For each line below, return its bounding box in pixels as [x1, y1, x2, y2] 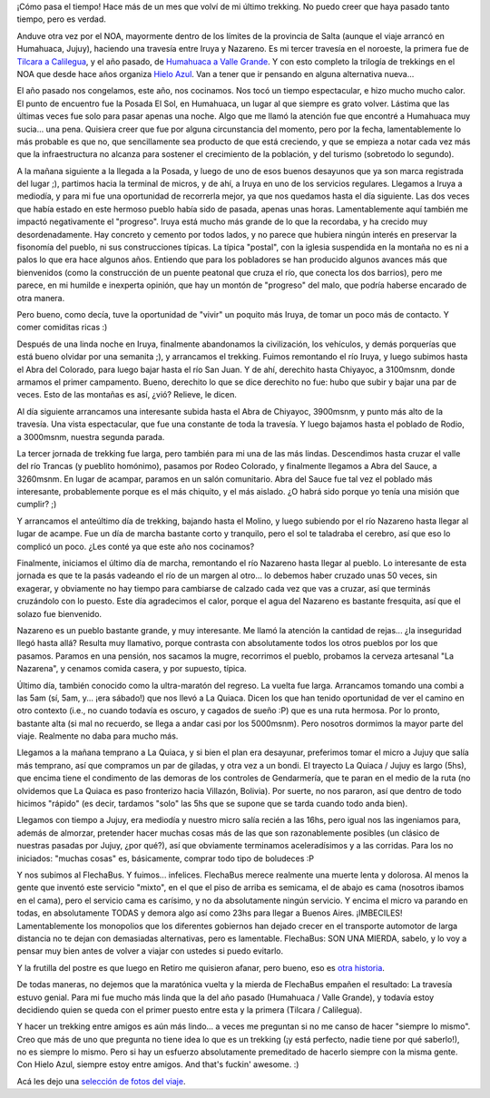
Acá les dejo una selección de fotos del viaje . [16, 1075, 186, 1086]
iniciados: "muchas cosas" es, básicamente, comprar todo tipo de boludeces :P [16, 853, 315, 864]
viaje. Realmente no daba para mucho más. [16, 730, 179, 741]
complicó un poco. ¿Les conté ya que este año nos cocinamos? [16, 541, 255, 552]
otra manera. [16, 292, 65, 303]
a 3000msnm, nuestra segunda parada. [16, 431, 165, 442]
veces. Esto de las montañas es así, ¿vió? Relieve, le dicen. [16, 389, 238, 400]
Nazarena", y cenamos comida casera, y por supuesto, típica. [16, 663, 247, 674]
